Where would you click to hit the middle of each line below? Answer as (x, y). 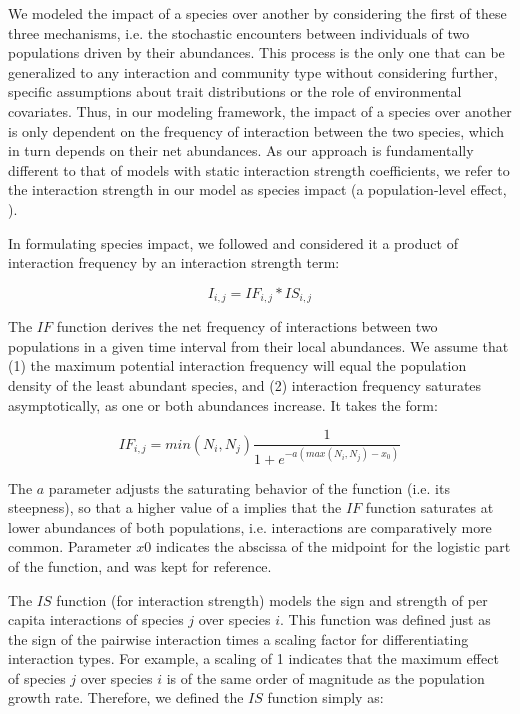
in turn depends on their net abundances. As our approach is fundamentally (241, 150)
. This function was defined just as (385, 619)
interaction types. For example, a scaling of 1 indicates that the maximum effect (253, 658)
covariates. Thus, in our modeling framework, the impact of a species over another (260, 110)
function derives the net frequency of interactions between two (247, 326)
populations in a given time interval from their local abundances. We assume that (258, 345)
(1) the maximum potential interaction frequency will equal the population (237, 365)
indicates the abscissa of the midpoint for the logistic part (333, 546)
